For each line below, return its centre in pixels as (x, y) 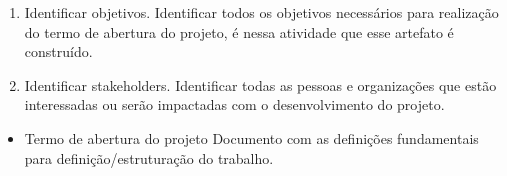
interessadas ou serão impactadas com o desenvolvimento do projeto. (234, 104)
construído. (58, 51)
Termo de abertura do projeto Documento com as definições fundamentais (251, 137)
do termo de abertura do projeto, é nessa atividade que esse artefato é (239, 31)
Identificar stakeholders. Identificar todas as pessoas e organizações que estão (260, 84)
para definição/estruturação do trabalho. (149, 157)
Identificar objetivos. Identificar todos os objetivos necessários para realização (261, 12)
